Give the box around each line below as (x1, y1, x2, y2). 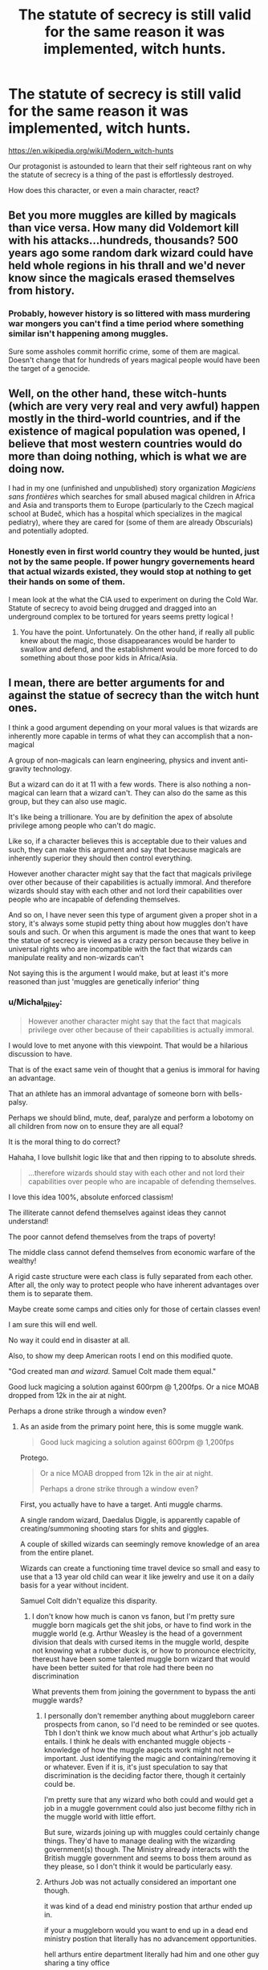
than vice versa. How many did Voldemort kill (8, 221, 239, 235)
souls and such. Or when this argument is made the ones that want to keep (8, 926, 256, 937)
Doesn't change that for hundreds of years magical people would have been (8, 355, 261, 365)
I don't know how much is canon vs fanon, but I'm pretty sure (31, 1612, 235, 1621)
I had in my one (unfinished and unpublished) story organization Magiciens (8, 484, 257, 493)
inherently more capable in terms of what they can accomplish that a (8, 731, 236, 741)
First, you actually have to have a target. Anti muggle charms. (19, 1500, 223, 1510)
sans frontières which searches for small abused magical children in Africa (8, 492, 255, 501)
